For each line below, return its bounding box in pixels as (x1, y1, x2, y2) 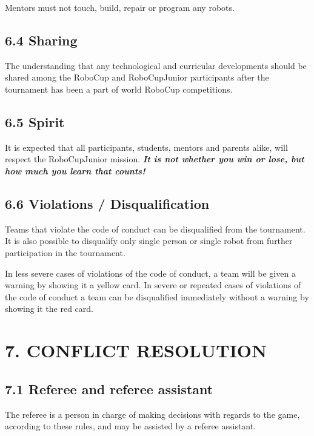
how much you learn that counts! (5, 164, 145, 177)
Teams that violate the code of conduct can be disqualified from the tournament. (5, 222, 306, 235)
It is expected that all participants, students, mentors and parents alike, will (5, 140, 288, 153)
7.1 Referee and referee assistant (5, 379, 213, 398)
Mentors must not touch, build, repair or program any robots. (5, 1, 235, 13)
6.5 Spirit (5, 112, 65, 131)
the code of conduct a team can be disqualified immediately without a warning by (5, 290, 309, 303)
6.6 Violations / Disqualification (5, 194, 210, 213)
